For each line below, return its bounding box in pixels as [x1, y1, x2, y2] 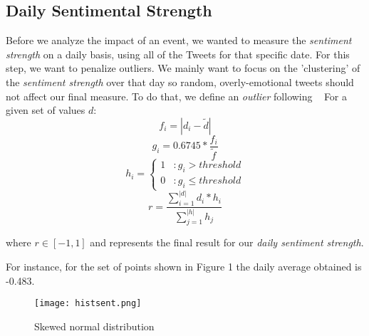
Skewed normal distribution [34, 318, 155, 333]
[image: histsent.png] [34, 298, 142, 309]
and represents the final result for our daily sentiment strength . [90, 235, 364, 250]
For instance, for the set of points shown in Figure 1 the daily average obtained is [6, 258, 362, 273]
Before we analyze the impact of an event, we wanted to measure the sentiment [6, 33, 352, 48]
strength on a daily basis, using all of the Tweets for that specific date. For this [6, 46, 350, 61]
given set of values [6, 103, 85, 117]
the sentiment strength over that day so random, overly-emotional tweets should [6, 74, 354, 89]
